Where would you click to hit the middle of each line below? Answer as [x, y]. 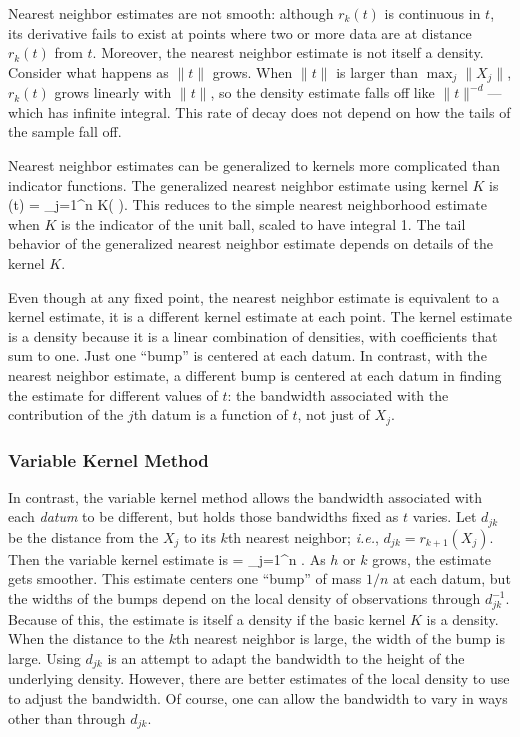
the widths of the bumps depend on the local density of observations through [244, 598]
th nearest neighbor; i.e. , [303, 536]
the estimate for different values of [113, 394]
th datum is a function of [210, 414]
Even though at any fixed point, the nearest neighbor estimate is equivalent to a [254, 296]
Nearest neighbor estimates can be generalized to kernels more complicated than [254, 165]
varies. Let [444, 516]
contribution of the [66, 414]
